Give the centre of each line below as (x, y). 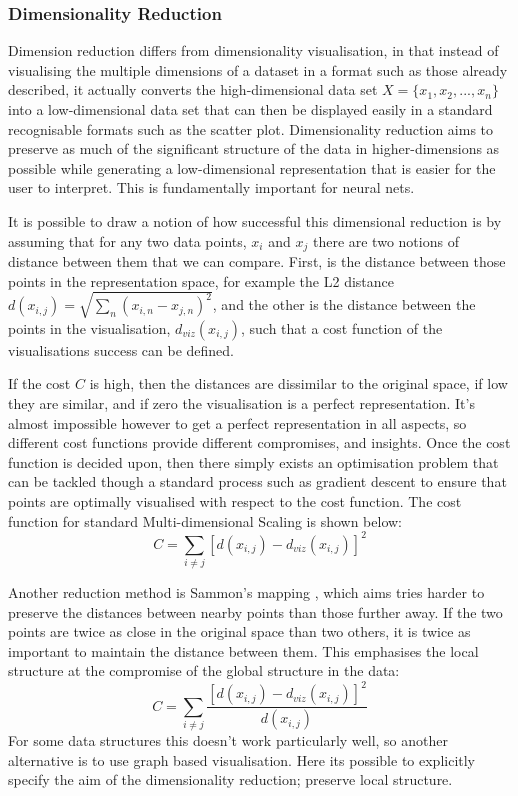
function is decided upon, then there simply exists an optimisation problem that (253, 461)
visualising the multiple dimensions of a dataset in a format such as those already (258, 69)
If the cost (39, 383)
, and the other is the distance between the (344, 304)
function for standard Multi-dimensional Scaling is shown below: (205, 520)
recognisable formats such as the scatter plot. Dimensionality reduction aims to (251, 128)
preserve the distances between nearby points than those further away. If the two (255, 611)
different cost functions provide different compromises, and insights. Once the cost (259, 442)
